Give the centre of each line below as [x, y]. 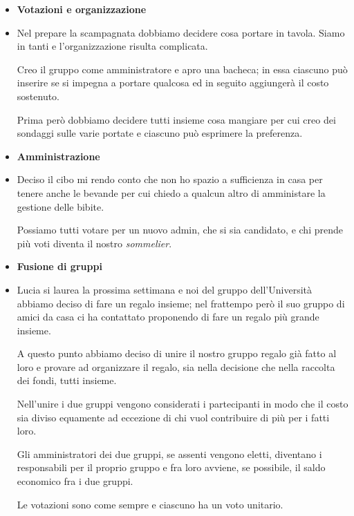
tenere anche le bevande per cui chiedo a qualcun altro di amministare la [171, 192]
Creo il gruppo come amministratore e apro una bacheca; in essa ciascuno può [182, 69]
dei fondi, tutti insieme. [67, 380]
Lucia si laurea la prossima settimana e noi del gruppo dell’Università [164, 289]
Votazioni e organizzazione [82, 9]
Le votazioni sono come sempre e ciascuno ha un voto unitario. [150, 504]
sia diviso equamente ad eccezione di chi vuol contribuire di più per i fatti [173, 417]
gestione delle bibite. [60, 206]
